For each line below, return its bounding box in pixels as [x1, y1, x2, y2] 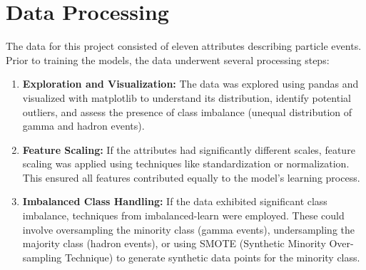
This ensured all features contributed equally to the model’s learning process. [22, 170, 360, 185]
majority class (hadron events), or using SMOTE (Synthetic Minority [22, 236, 326, 251]
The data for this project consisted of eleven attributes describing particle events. [6, 38, 362, 53]
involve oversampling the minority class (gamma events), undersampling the [22, 222, 355, 237]
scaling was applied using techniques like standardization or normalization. [22, 156, 350, 171]
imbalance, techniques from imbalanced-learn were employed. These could [22, 208, 345, 223]
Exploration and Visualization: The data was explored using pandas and [22, 76, 359, 91]
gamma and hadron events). [22, 118, 145, 133]
